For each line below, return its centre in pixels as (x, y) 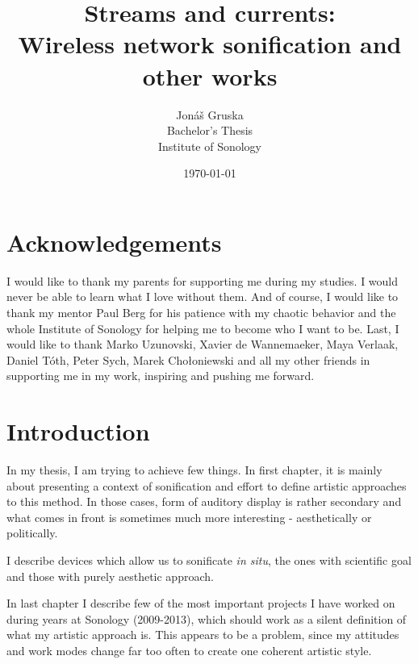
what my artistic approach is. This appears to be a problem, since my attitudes (203, 635)
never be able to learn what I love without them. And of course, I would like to (203, 297)
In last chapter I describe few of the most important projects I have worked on (201, 603)
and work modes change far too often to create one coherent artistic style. (189, 651)
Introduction (78, 431)
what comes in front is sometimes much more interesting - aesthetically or (189, 517)
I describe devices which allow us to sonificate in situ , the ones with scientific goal (209, 560)
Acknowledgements (114, 242)
